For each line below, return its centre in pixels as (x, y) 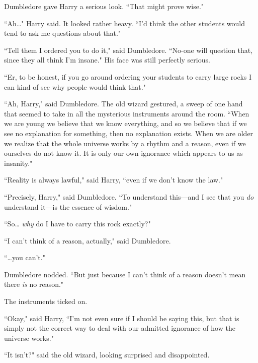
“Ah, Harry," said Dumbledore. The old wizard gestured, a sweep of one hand (123, 104)
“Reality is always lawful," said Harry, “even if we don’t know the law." (114, 180)
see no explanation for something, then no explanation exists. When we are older (129, 133)
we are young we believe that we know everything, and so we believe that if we (125, 123)
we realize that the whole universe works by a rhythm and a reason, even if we (125, 143)
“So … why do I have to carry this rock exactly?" (77, 224)
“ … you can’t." (25, 257)
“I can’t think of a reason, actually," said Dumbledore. (88, 240)
